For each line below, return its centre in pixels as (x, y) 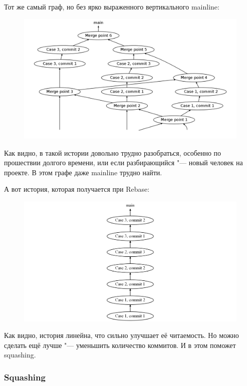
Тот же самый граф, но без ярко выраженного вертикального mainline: (112, 7)
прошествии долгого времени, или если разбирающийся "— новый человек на (124, 162)
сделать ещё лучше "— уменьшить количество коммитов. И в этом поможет (120, 345)
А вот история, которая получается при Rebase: (77, 189)
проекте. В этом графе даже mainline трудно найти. (83, 172)
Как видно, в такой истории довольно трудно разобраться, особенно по (113, 152)
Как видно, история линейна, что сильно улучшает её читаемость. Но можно (121, 335)
